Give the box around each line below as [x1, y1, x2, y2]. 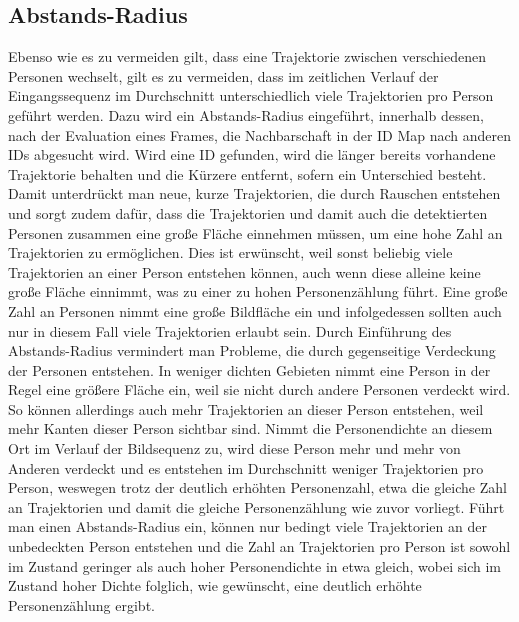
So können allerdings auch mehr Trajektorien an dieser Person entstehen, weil [8, 398, 484, 419]
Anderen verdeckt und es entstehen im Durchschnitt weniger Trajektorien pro [8, 457, 484, 478]
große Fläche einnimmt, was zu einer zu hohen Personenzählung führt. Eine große [8, 281, 508, 302]
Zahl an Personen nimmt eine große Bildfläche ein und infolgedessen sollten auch [8, 300, 502, 321]
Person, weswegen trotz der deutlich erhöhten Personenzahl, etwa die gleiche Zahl [8, 477, 507, 498]
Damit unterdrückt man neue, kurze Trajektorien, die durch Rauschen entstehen [8, 183, 501, 204]
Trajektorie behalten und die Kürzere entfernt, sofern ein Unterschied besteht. [8, 163, 487, 184]
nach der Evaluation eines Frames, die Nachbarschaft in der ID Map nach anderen [8, 124, 512, 145]
